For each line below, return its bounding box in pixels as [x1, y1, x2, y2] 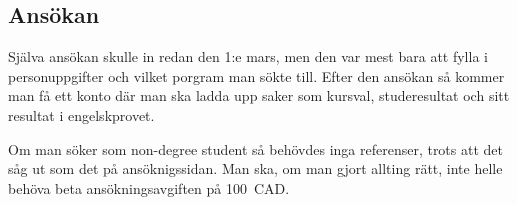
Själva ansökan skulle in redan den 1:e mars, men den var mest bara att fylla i [8, 46, 488, 67]
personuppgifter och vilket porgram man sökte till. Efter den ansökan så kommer [8, 65, 505, 86]
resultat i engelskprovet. [8, 104, 155, 125]
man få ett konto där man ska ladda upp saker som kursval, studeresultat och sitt [8, 85, 510, 106]
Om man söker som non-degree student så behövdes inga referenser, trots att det [8, 138, 503, 159]
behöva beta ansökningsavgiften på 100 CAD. [8, 177, 290, 198]
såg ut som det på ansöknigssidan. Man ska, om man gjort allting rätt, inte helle [8, 158, 503, 179]
